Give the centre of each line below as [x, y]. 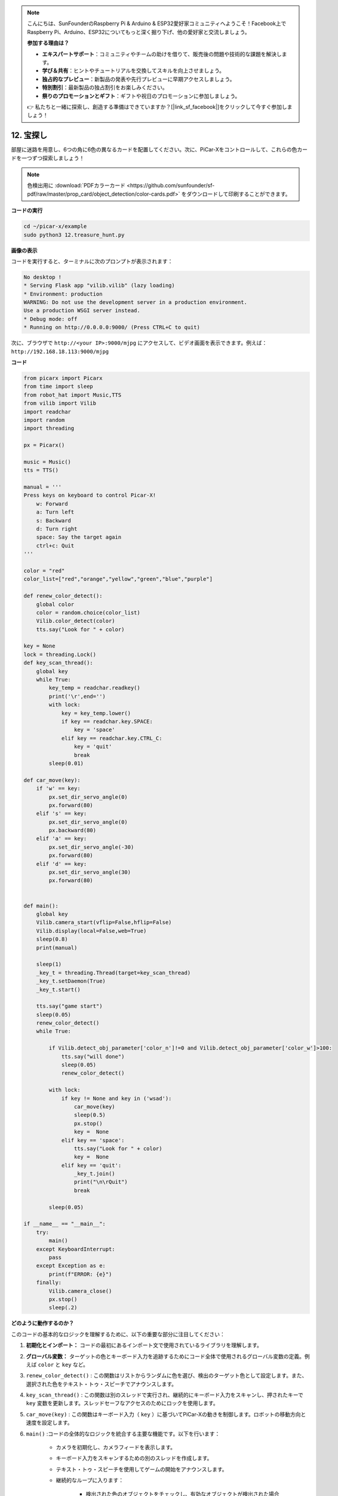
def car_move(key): [52, 780]
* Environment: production [63, 294]
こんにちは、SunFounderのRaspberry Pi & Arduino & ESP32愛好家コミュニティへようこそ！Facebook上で [157, 23]
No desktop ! [43, 277]
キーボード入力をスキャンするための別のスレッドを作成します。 [134, 1458]
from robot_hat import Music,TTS [73, 395]
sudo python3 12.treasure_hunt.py [74, 235]
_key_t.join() [95, 1174]
